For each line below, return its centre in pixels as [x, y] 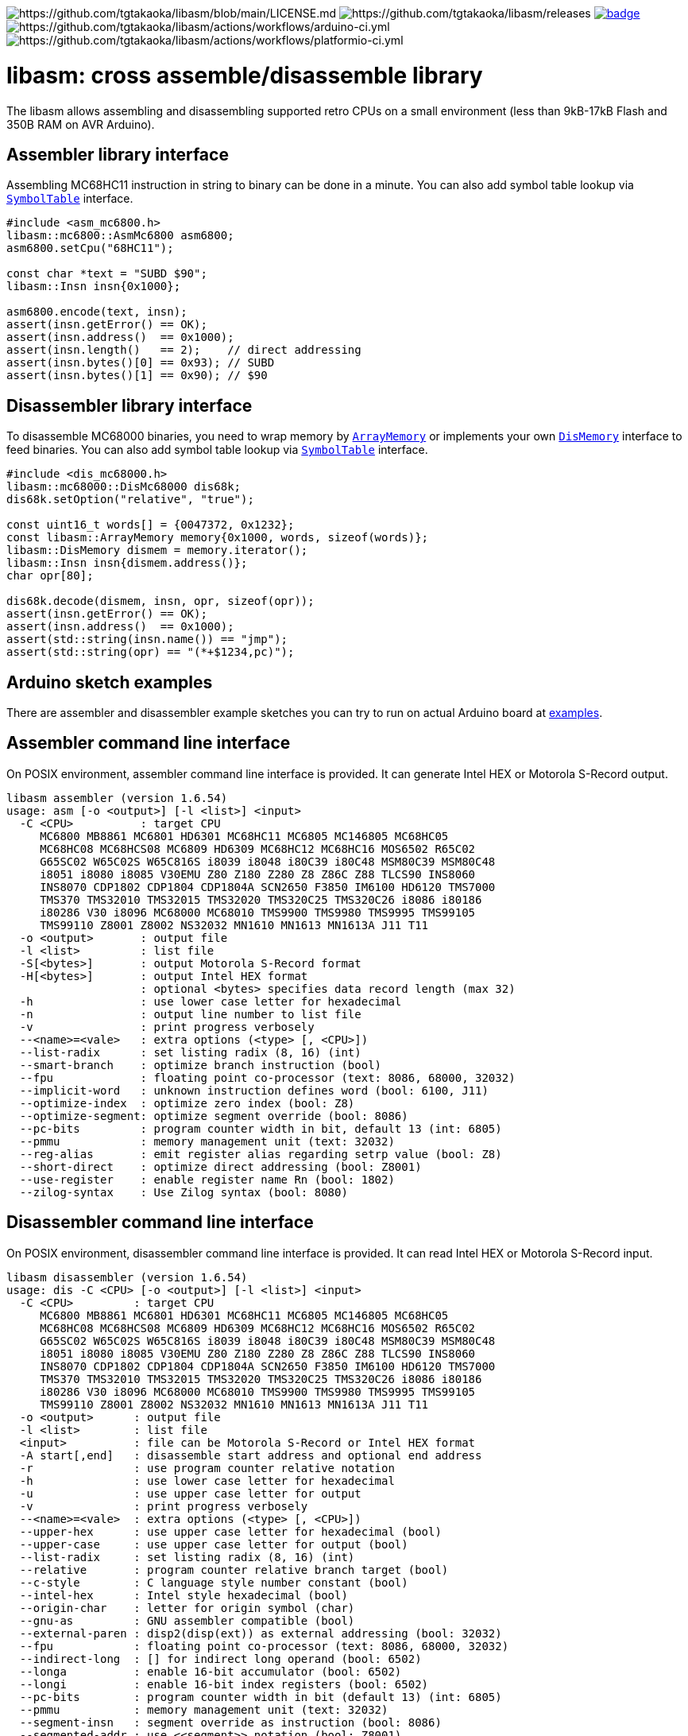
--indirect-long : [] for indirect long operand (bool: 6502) [220, 1658]
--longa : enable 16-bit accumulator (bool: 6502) [211, 1671]
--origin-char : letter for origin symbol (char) [187, 1608]
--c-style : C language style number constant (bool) [214, 1582]
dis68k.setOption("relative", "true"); [130, 500]
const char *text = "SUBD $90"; [107, 274]
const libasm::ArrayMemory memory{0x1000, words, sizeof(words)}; [218, 538]
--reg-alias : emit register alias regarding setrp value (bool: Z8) [261, 1154]
